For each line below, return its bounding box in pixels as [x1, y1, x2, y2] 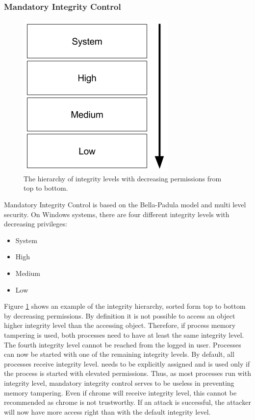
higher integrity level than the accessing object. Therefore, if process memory [4, 320, 236, 330]
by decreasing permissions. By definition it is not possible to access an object [4, 310, 235, 321]
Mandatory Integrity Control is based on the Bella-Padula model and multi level [4, 199, 246, 209]
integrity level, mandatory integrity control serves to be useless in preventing [4, 377, 234, 388]
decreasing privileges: [4, 219, 67, 229]
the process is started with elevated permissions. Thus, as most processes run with [4, 368, 251, 378]
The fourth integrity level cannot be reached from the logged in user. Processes [4, 339, 241, 349]
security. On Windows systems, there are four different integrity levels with [4, 209, 229, 219]
